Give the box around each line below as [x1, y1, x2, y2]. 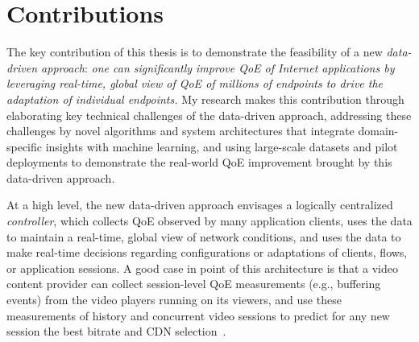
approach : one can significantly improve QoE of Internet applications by [41, 59, 395, 76]
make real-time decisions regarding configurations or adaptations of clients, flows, [6, 244, 408, 261]
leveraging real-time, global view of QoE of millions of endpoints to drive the [6, 75, 384, 92]
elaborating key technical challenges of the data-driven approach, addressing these [6, 106, 412, 123]
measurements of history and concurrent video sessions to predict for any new [6, 307, 390, 323]
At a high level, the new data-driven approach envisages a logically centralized [6, 196, 393, 213]
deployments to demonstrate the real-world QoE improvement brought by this [6, 154, 392, 171]
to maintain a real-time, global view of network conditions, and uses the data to [6, 228, 401, 245]
